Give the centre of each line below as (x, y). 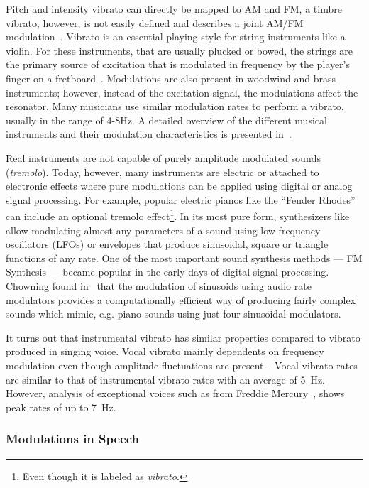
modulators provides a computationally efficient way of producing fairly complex (181, 299)
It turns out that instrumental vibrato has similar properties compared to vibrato (183, 337)
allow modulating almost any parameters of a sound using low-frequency (163, 230)
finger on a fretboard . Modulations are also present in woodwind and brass (171, 78)
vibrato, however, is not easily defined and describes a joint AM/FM (155, 22)
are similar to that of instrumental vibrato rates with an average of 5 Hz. (166, 379)
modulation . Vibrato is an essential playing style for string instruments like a (176, 37)
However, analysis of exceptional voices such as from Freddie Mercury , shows (175, 393)
